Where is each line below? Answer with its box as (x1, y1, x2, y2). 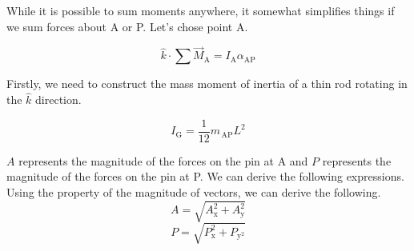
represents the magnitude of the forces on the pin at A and (18, 152, 308, 169)
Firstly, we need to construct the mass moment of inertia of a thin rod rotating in (6, 75, 408, 92)
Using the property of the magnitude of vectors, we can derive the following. (6, 184, 381, 201)
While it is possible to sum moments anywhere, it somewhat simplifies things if (6, 2, 395, 18)
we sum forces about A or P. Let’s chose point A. (6, 18, 248, 34)
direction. (35, 91, 82, 108)
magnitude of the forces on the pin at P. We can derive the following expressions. (6, 168, 404, 185)
